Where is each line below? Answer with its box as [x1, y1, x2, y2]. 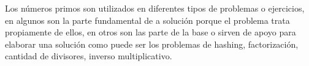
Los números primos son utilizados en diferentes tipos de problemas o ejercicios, [5, 2, 305, 14]
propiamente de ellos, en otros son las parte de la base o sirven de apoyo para [5, 26, 296, 38]
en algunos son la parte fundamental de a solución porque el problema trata [5, 13, 290, 26]
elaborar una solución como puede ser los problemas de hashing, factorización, [5, 37, 299, 50]
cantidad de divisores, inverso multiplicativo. [5, 50, 172, 62]
